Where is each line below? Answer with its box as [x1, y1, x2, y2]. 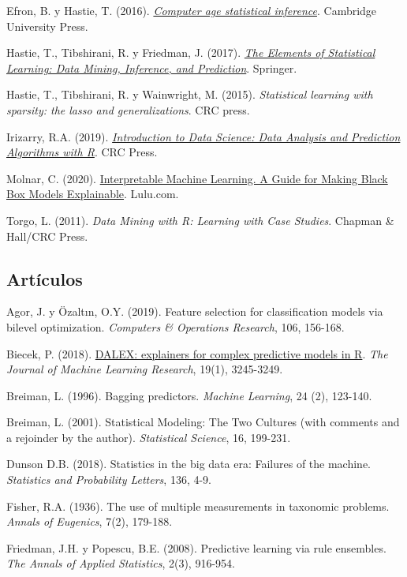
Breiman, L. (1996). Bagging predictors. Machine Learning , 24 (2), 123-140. [6, 387, 372, 403]
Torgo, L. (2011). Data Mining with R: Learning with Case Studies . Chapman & [6, 212, 394, 228]
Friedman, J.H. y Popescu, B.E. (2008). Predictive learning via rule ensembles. [6, 539, 386, 556]
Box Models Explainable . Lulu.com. [6, 185, 179, 202]
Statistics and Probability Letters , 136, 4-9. [6, 471, 212, 488]
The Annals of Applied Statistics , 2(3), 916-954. [6, 555, 235, 571]
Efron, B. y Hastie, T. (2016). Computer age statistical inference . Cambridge [6, 2, 377, 18]
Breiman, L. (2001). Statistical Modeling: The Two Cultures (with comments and [6, 414, 400, 430]
